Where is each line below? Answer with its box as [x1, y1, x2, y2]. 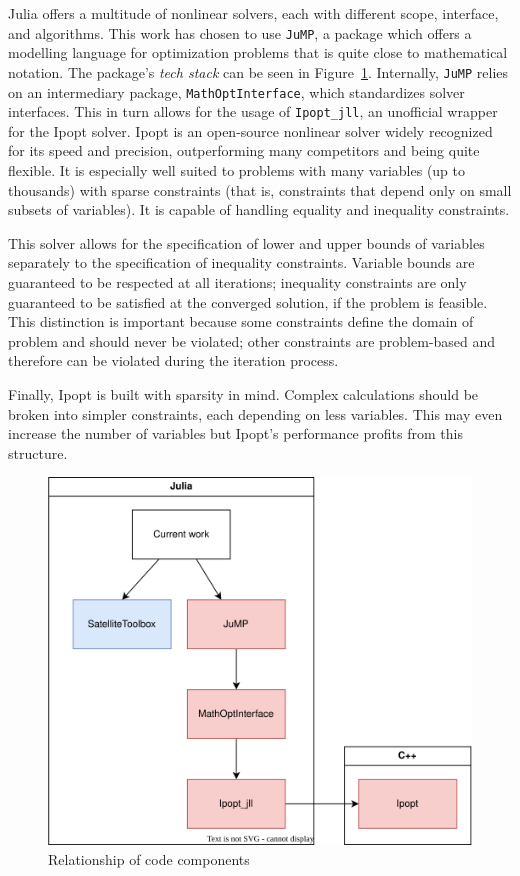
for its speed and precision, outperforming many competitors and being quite [8, 140, 480, 161]
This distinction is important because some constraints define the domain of [8, 311, 474, 332]
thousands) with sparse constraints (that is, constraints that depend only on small [8, 179, 512, 200]
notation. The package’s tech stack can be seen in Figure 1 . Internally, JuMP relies [8, 61, 509, 82]
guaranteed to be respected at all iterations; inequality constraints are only [8, 271, 467, 292]
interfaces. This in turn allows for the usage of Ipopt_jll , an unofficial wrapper [8, 101, 498, 122]
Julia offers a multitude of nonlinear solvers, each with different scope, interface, [8, 3, 499, 23]
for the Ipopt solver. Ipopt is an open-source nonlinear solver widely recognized [8, 120, 493, 141]
